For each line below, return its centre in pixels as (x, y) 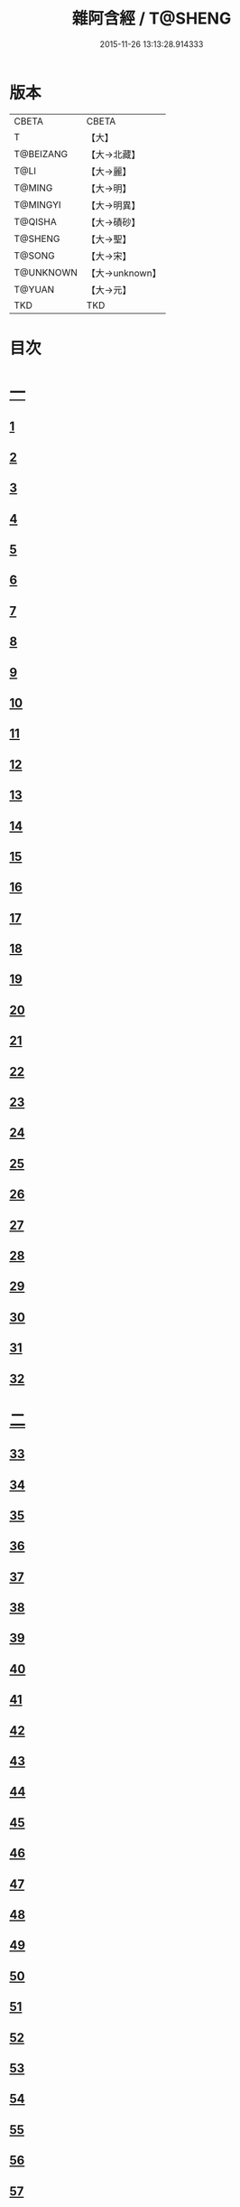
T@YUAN (34, 289)
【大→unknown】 (124, 273)
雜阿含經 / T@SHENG (152, 19)
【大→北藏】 (113, 154)
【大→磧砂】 (113, 222)
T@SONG (35, 256)
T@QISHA (35, 221)
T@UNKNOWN (46, 272)
